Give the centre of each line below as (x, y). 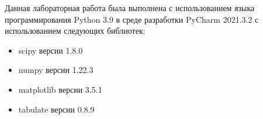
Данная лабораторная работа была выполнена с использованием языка (130, 8)
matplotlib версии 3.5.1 (60, 89)
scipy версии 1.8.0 (51, 50)
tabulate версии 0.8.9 (56, 109)
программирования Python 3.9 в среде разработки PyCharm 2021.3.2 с (132, 19)
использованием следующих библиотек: (75, 31)
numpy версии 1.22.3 (56, 70)
